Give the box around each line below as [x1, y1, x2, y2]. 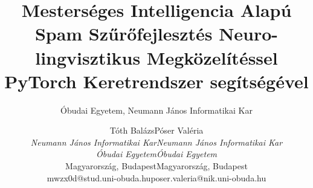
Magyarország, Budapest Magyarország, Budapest [65, 160, 248, 172]
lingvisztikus [35, 45, 141, 70]
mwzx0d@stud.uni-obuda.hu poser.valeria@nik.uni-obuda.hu [47, 171, 266, 184]
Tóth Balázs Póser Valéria [109, 124, 204, 137]
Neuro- [219, 21, 279, 46]
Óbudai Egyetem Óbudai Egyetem [95, 147, 218, 160]
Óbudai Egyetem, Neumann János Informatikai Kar [60, 103, 253, 116]
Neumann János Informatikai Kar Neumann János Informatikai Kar [30, 135, 283, 148]
